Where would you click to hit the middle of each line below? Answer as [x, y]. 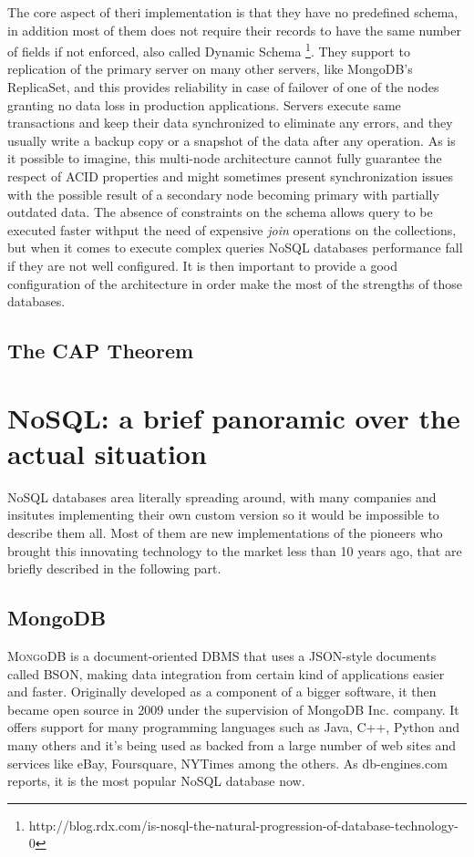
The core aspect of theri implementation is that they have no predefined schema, [233, 12]
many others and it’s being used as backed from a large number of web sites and [232, 744]
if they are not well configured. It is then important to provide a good [203, 265]
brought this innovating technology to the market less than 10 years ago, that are [235, 550]
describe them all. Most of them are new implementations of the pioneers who [225, 533]
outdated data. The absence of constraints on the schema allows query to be [220, 212]
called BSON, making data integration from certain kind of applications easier [226, 673]
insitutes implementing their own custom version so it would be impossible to [223, 515]
